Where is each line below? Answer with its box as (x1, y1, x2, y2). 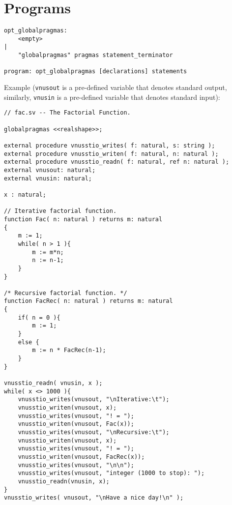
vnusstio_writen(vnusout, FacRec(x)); (18, 453, 145, 460)
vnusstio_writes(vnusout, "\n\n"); (18, 461, 134, 469)
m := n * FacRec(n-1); (32, 347, 106, 354)
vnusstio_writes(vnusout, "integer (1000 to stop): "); (18, 470, 205, 477)
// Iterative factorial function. (4, 208, 117, 215)
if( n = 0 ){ (18, 314, 60, 321)
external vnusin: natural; (4, 175, 92, 182)
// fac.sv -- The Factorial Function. (4, 109, 131, 117)
